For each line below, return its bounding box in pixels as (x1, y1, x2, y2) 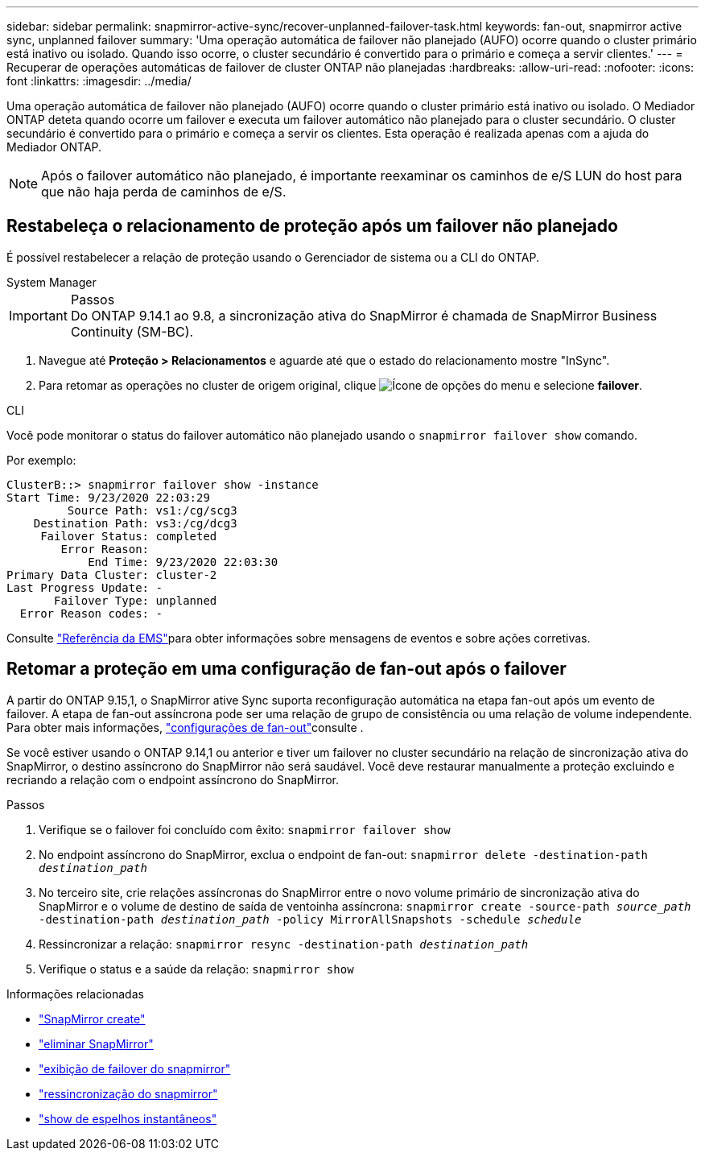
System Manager (6, 275, 97, 289)
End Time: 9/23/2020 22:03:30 (88, 555, 278, 568)
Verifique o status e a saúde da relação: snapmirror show (39, 961, 354, 976)
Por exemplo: (6, 452, 76, 467)
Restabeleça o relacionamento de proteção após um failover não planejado (6, 216, 618, 237)
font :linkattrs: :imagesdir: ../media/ (6, 74, 192, 88)
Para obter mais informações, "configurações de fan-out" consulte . (6, 720, 364, 734)
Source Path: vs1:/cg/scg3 (67, 503, 237, 517)
